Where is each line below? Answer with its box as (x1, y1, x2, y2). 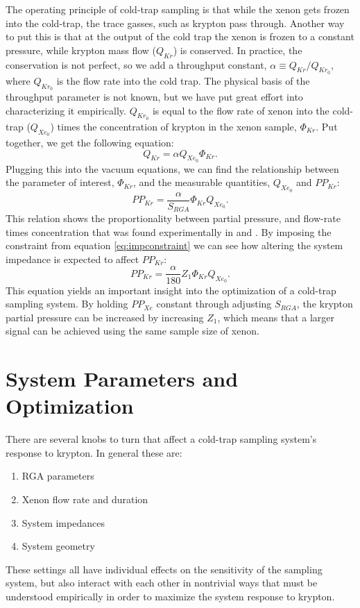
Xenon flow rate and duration (22, 492, 148, 506)
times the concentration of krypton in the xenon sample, (57, 119, 297, 133)
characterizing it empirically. (6, 103, 126, 117)
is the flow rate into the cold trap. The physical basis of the (56, 73, 310, 87)
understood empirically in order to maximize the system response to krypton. (6, 589, 335, 603)
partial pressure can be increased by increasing (6, 310, 204, 324)
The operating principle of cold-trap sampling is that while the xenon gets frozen (6, 2, 350, 16)
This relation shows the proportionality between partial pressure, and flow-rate (6, 211, 341, 226)
